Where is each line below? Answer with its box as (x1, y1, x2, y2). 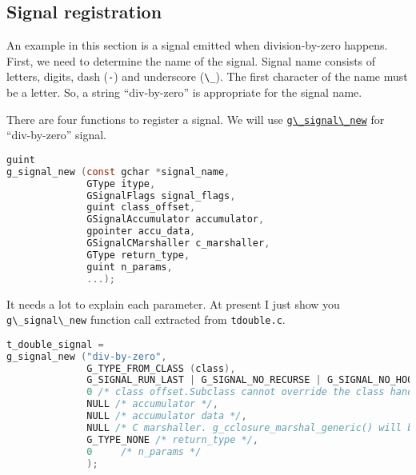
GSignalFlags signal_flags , (86, 190, 236, 202)
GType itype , (86, 178, 156, 190)
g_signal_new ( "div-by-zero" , (6, 350, 167, 362)
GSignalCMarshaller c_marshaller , (86, 237, 270, 249)
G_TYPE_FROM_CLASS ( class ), (86, 362, 236, 374)
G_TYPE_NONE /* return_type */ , (86, 433, 259, 445)
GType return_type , (86, 249, 190, 261)
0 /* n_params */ (86, 445, 202, 457)
